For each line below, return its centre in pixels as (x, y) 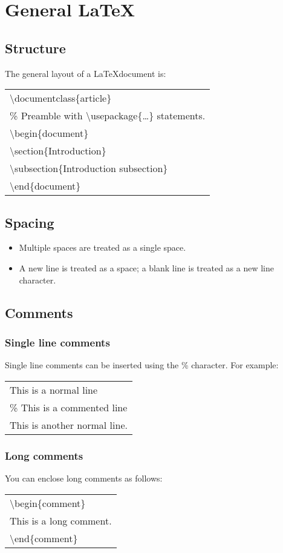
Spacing (30, 222)
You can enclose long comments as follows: (84, 478)
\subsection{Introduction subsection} (89, 168)
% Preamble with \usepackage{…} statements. (108, 116)
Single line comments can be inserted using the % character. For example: (142, 365)
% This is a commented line (69, 407)
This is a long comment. (61, 520)
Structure (35, 48)
